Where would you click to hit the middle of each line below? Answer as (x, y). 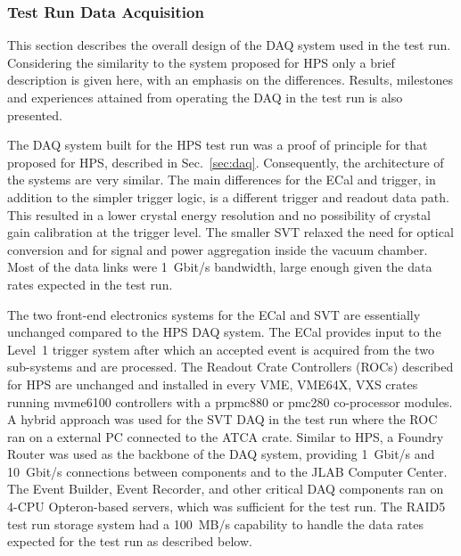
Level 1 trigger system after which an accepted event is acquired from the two (221, 349)
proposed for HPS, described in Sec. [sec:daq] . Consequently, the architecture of (226, 162)
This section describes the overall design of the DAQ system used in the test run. (229, 45)
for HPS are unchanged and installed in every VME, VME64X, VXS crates (213, 384)
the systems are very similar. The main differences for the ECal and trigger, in (222, 180)
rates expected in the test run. (90, 284)
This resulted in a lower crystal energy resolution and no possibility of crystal (219, 214)
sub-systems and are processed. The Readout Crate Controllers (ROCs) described (230, 367)
